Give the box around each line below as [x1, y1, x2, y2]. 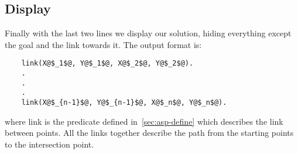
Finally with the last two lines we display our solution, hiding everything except [5, 27, 292, 39]
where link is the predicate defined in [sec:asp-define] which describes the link [5, 115, 283, 127]
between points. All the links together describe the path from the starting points [5, 126, 294, 139]
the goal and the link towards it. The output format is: [5, 38, 202, 50]
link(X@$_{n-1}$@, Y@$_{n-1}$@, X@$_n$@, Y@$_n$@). [21, 98, 227, 107]
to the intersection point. [5, 138, 94, 150]
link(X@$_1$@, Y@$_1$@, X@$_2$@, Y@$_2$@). [21, 59, 194, 68]
